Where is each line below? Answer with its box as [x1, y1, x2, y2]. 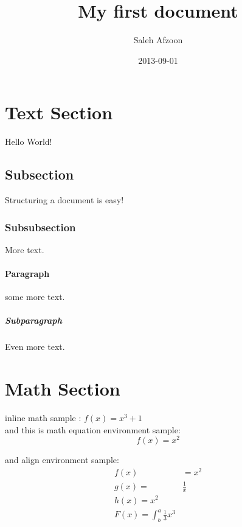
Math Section [5, 376, 120, 401]
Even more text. [5, 340, 65, 353]
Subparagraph [5, 314, 62, 327]
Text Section [5, 100, 113, 125]
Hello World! [5, 135, 52, 148]
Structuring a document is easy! [5, 194, 124, 206]
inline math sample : [5, 411, 81, 424]
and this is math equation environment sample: [5, 423, 181, 436]
